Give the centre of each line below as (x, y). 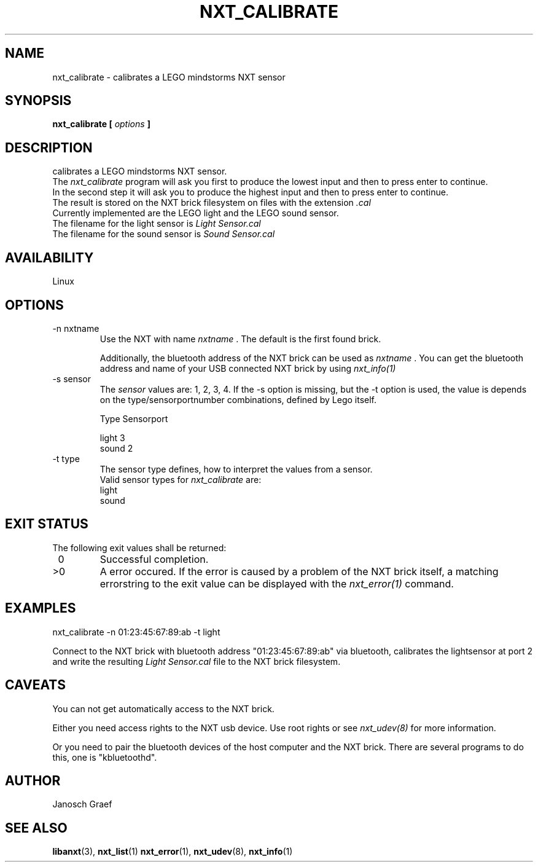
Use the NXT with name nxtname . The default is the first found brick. (240, 339)
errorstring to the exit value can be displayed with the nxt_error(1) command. (277, 583)
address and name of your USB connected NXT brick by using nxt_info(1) (248, 368)
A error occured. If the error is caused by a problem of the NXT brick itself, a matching (299, 571)
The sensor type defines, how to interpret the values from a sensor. (236, 469)
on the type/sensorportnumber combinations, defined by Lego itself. (238, 399)
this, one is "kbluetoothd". (105, 757)
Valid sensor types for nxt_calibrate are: (181, 479)
